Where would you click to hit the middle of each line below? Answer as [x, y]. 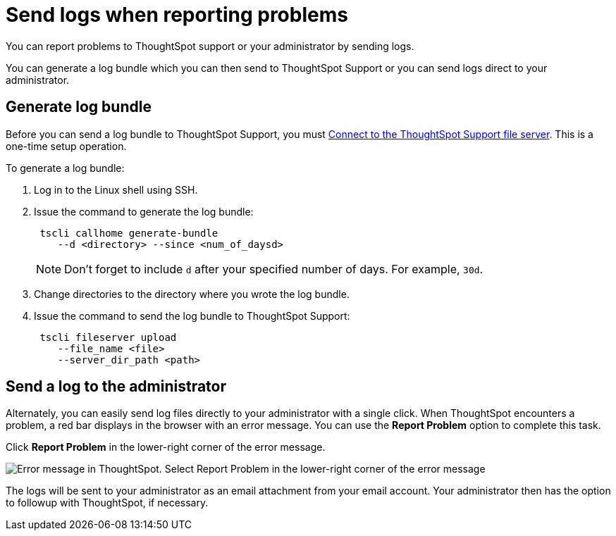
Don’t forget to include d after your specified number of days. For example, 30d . [274, 269]
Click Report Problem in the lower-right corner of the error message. [166, 447]
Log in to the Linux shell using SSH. [116, 189]
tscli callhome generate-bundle [129, 233]
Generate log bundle [79, 107]
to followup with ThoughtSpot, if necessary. [107, 503]
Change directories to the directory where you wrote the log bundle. [192, 294]
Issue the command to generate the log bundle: [144, 211]
